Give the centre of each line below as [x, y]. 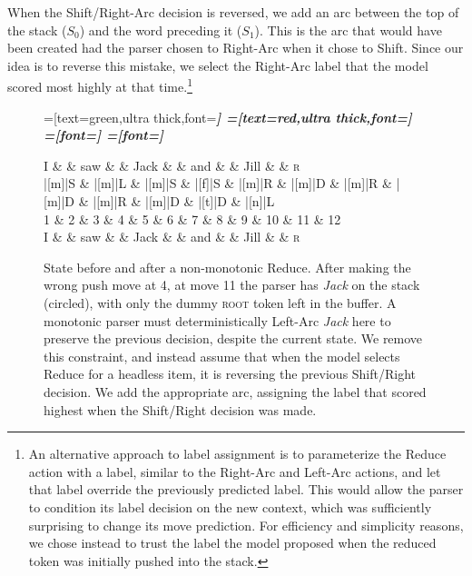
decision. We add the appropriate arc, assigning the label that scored [235, 391]
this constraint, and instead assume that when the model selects [222, 356]
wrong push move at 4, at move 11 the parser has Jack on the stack [232, 285]
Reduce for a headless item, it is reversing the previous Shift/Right [230, 374]
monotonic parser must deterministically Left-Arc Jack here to [217, 320]
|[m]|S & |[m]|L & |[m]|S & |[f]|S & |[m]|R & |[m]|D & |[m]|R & [218, 183]
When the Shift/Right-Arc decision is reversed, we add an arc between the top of [233, 12]
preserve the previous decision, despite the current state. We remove [233, 338]
